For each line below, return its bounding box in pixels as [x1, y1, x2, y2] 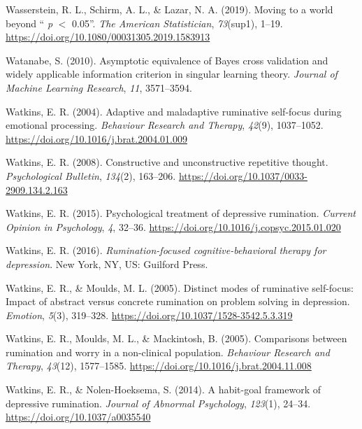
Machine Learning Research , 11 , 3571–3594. [6, 80, 192, 94]
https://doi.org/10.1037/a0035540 [6, 409, 151, 424]
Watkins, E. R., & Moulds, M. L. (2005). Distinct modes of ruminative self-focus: [6, 280, 354, 295]
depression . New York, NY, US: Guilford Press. [6, 256, 208, 271]
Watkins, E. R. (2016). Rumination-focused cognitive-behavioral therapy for [6, 243, 326, 258]
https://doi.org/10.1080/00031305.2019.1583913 [6, 29, 210, 44]
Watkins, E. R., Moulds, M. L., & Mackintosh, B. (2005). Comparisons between [6, 331, 347, 346]
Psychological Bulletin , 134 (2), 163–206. [6, 168, 176, 183]
